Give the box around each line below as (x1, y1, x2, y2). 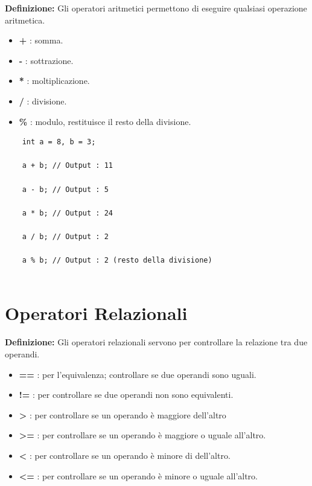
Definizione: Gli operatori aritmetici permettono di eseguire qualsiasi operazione (5, 2, 307, 14)
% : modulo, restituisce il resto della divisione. (19, 115, 191, 127)
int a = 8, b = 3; (22, 138, 96, 147)
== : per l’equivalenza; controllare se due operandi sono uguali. (19, 368, 256, 380)
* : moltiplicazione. (19, 74, 90, 87)
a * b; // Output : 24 (22, 208, 113, 217)
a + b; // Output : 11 (22, 161, 113, 170)
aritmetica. (5, 13, 45, 26)
